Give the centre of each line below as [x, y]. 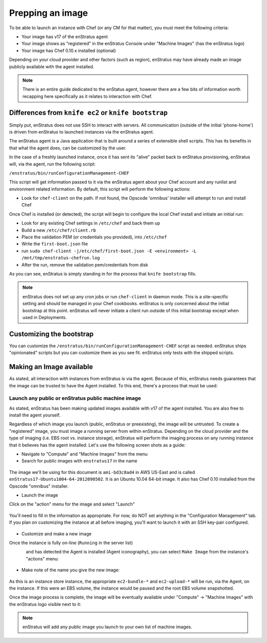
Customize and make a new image [56, 534]
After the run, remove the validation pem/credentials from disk [85, 265]
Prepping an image [49, 13]
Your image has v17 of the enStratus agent [65, 37]
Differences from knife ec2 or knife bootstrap [89, 113]
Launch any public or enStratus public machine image [75, 398]
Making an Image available [51, 367]
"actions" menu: [42, 558]
